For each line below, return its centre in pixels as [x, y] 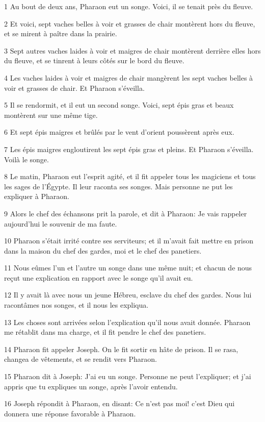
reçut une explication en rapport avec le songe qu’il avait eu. [99, 277]
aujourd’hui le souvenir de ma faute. [61, 223]
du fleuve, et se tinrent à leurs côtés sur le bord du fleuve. [94, 60]
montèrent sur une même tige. [51, 115]
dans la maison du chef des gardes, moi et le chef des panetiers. [103, 250]
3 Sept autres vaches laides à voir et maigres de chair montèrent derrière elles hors [132, 50]
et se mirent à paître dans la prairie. [61, 33]
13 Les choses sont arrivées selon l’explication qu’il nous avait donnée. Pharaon [127, 322]
